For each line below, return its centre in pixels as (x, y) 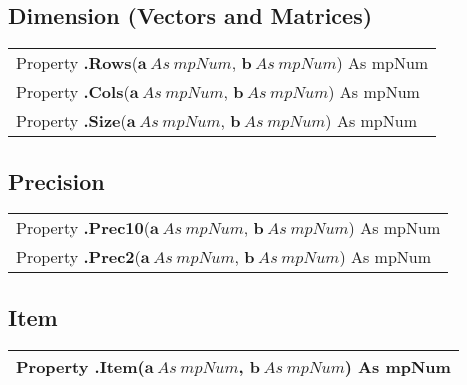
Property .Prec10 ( (83, 228)
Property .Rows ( (77, 63)
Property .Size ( (71, 121)
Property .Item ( (80, 366)
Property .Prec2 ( (78, 257)
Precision (56, 180)
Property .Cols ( (73, 92)
